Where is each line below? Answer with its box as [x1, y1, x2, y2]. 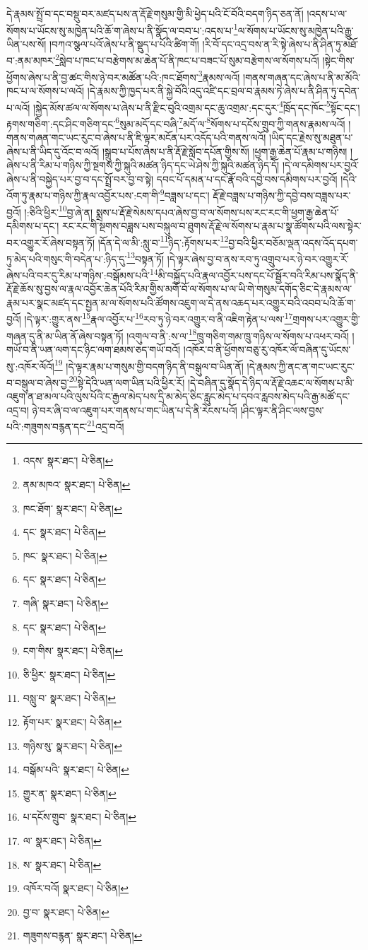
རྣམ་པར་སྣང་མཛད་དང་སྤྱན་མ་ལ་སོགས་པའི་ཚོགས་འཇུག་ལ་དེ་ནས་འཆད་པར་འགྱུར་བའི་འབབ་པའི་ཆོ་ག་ [6, 295, 356, 310]
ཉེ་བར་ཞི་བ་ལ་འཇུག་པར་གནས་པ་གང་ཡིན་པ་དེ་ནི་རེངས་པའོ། [32, 402, 237, 417]
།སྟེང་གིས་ [322, 53, 355, 68]
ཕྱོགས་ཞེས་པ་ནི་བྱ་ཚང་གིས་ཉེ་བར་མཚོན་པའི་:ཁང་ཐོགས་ [6, 69, 198, 84]
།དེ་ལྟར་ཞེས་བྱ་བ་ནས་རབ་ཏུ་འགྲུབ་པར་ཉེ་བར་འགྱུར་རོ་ [167, 251, 349, 266]
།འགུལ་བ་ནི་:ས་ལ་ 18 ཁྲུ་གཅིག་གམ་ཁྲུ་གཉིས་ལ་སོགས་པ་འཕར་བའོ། [126, 326, 349, 343]
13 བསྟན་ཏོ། [126, 249, 165, 266]
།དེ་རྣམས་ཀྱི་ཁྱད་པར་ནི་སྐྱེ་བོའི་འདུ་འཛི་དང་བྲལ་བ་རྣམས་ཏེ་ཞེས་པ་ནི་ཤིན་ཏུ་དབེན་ [87, 83, 360, 98]
